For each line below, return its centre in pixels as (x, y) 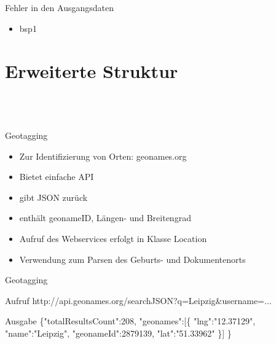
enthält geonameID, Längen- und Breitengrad (105, 218)
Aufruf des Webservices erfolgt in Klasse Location (113, 238)
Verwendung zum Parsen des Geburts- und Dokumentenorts (132, 259)
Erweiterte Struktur (92, 70)
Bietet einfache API (57, 177)
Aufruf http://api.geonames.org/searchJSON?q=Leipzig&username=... (138, 300)
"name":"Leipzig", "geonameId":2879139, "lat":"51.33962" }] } (118, 333)
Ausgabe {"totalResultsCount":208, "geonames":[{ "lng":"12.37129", (130, 321)
